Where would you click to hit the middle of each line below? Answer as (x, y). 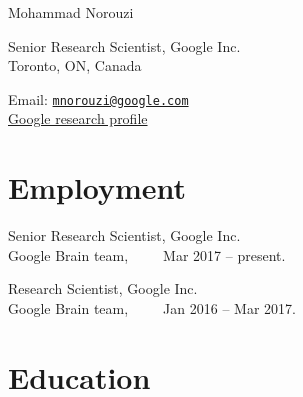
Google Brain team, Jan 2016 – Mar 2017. (152, 307)
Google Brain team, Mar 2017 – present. (147, 254)
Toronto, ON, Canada (75, 65)
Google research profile (78, 118)
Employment (97, 187)
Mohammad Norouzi (71, 12)
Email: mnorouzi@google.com (98, 98)
